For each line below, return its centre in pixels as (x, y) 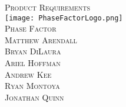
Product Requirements (48, 7)
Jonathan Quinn (34, 97)
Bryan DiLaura (33, 51)
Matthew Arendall (41, 39)
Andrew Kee (28, 74)
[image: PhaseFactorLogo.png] (64, 18)
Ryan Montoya (32, 86)
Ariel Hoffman (33, 63)
